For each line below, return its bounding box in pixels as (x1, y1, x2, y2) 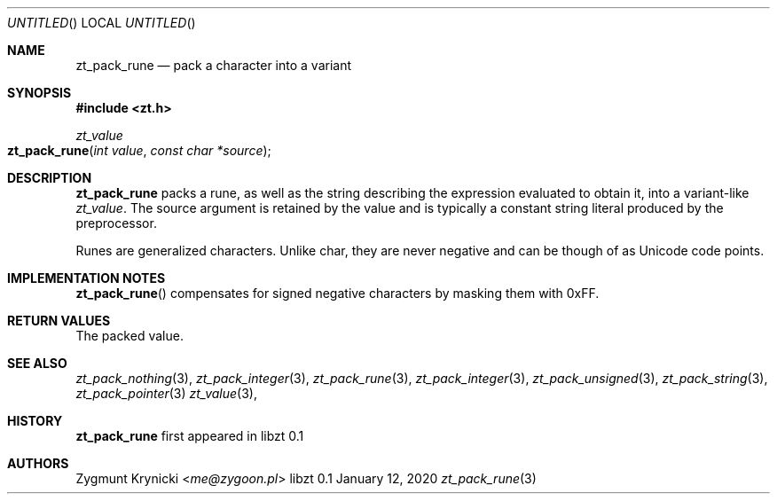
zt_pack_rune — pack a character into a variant (75, 58, 352, 73)
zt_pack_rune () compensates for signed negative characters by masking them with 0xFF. (75, 286, 600, 301)
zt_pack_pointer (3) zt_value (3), (75, 386, 257, 401)
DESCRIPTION (7, 170, 92, 185)
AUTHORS (7, 456, 69, 471)
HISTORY (7, 413, 63, 428)
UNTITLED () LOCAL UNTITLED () (7, 15, 196, 30)
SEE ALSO (7, 356, 67, 371)
